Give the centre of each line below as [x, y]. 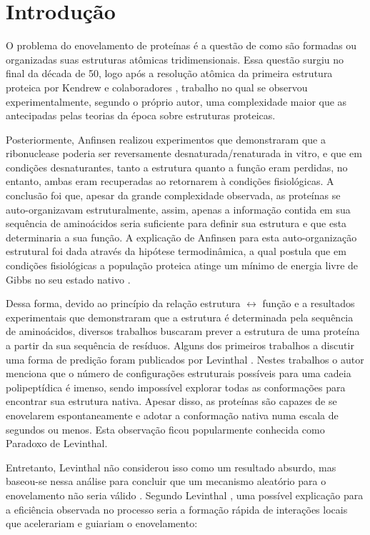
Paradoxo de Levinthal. [57, 443]
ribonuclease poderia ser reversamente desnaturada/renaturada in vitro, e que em [184, 153]
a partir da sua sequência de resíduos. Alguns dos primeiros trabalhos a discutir [180, 345]
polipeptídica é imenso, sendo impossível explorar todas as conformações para [176, 387]
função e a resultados [309, 303]
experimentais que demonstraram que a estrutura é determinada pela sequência [180, 317]
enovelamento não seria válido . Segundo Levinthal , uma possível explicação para [185, 495]
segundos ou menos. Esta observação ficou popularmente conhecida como [165, 429]
